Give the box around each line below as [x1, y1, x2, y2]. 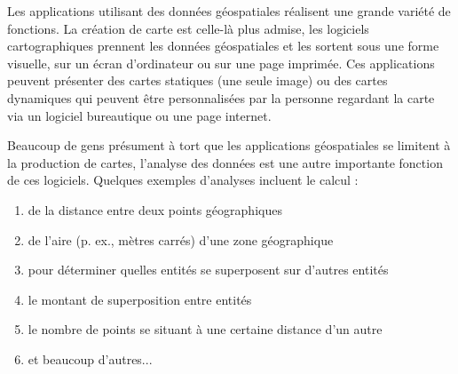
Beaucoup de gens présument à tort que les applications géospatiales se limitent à [7, 136, 451, 155]
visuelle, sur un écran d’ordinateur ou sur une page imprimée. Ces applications [7, 53, 435, 72]
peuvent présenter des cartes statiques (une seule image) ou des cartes [7, 71, 388, 90]
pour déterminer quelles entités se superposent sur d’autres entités [28, 260, 389, 279]
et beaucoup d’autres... [28, 349, 153, 368]
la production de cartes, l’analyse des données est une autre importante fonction [7, 153, 443, 171]
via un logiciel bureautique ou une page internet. [7, 106, 272, 124]
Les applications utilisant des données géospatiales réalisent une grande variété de [7, 2, 451, 20]
